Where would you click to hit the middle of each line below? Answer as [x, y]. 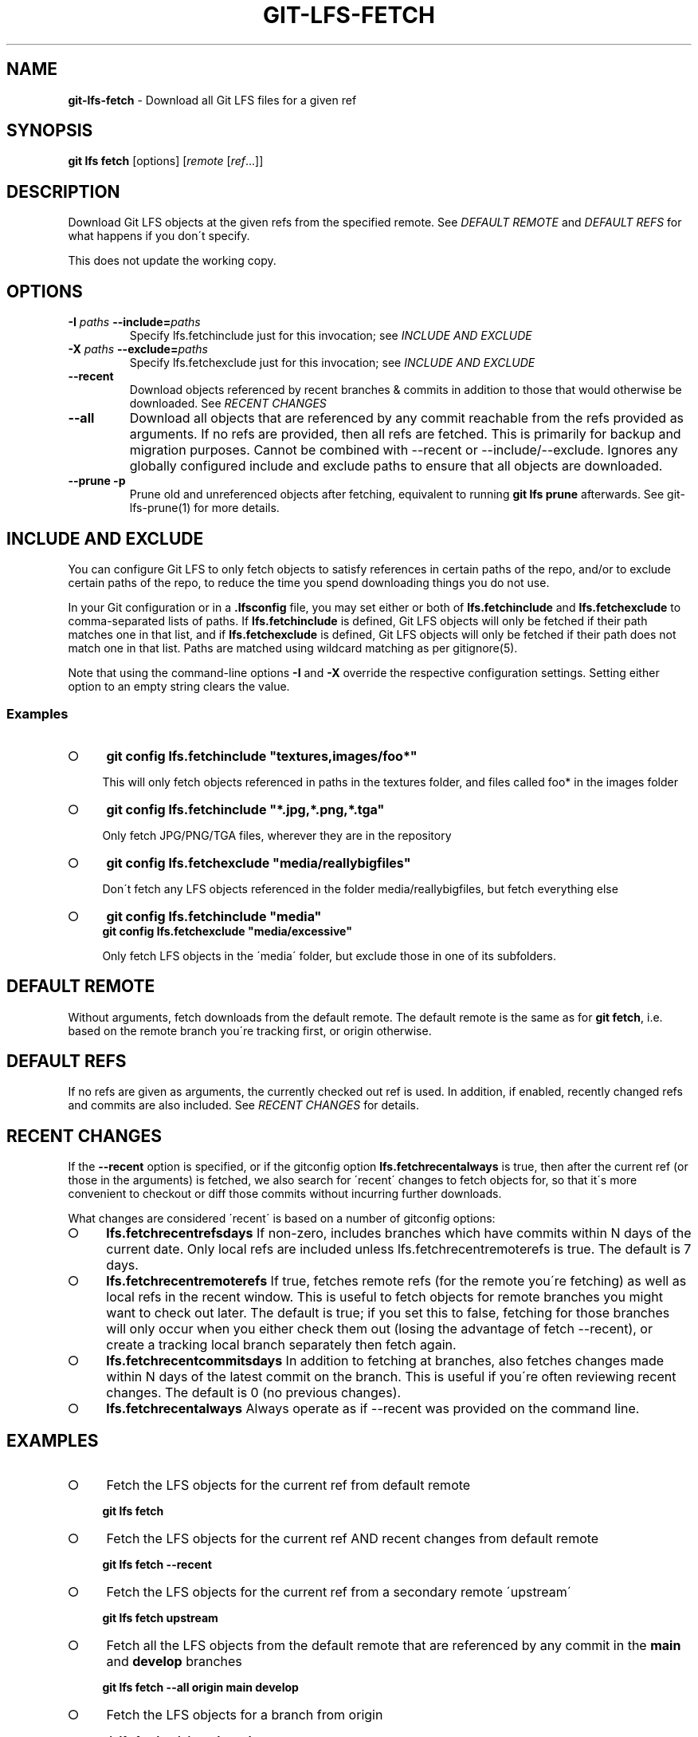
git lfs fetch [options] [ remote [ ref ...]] [166, 161]
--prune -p [97, 481]
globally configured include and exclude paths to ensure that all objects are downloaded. [396, 466]
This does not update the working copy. [172, 261]
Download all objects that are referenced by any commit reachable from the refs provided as [407, 418]
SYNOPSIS [50, 131]
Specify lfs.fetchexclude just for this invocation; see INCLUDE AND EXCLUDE [332, 363]
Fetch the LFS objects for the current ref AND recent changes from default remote [353, 1539]
